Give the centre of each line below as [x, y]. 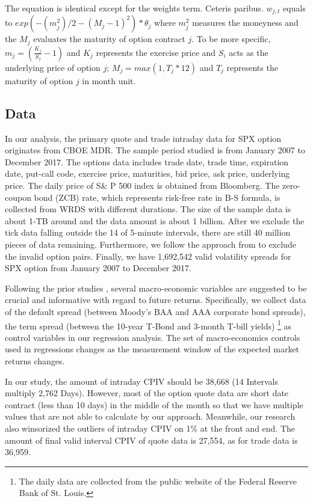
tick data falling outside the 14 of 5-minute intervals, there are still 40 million [148, 232]
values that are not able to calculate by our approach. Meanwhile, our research [150, 416]
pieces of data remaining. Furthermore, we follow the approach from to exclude [150, 244]
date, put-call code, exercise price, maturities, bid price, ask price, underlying [147, 173]
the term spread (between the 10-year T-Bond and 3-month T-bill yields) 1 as [148, 325]
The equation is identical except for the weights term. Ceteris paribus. [134, 8]
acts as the [249, 52]
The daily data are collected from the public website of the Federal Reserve [158, 481]
